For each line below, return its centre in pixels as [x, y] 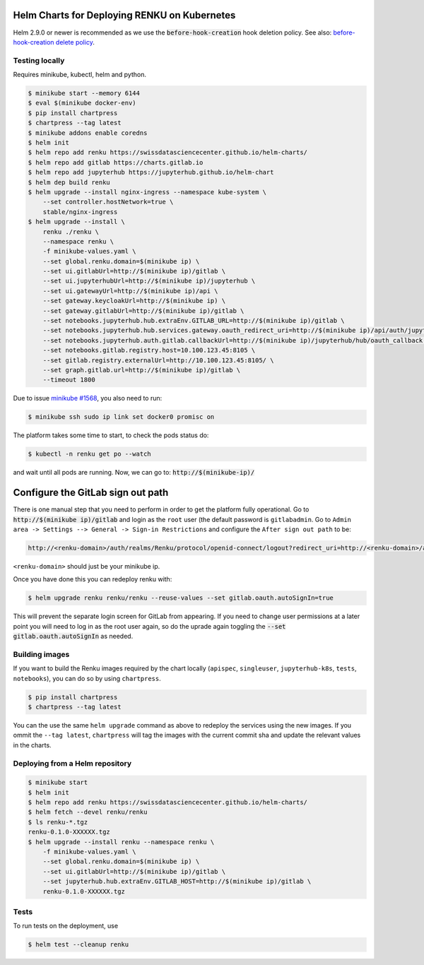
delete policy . [75, 42]
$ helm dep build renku [69, 182]
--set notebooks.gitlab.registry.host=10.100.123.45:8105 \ [149, 350]
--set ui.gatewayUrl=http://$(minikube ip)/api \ [130, 291]
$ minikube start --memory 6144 [84, 93]
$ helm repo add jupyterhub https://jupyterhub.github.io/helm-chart [151, 172]
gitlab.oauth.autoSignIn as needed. [73, 637]
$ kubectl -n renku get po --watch [89, 454]
